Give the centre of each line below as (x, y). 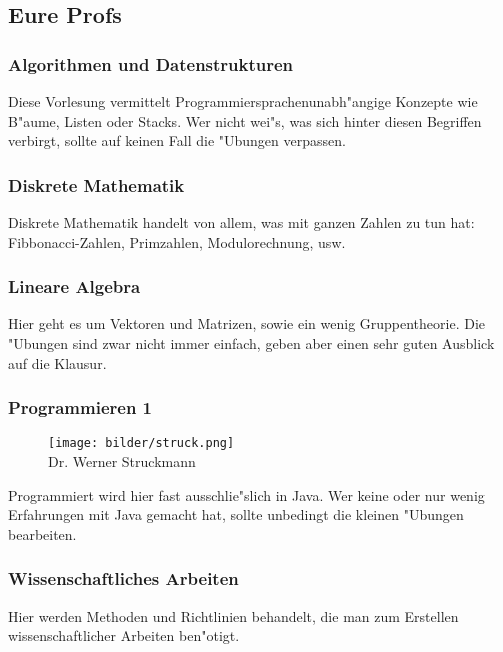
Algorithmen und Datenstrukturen (151, 63)
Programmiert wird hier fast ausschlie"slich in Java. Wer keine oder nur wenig (246, 494)
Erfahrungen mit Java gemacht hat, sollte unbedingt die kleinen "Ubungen (236, 514)
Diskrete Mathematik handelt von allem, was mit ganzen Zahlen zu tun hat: (241, 222)
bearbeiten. (42, 533)
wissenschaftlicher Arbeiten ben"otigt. (124, 635)
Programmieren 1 (80, 407)
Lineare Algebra (74, 286)
